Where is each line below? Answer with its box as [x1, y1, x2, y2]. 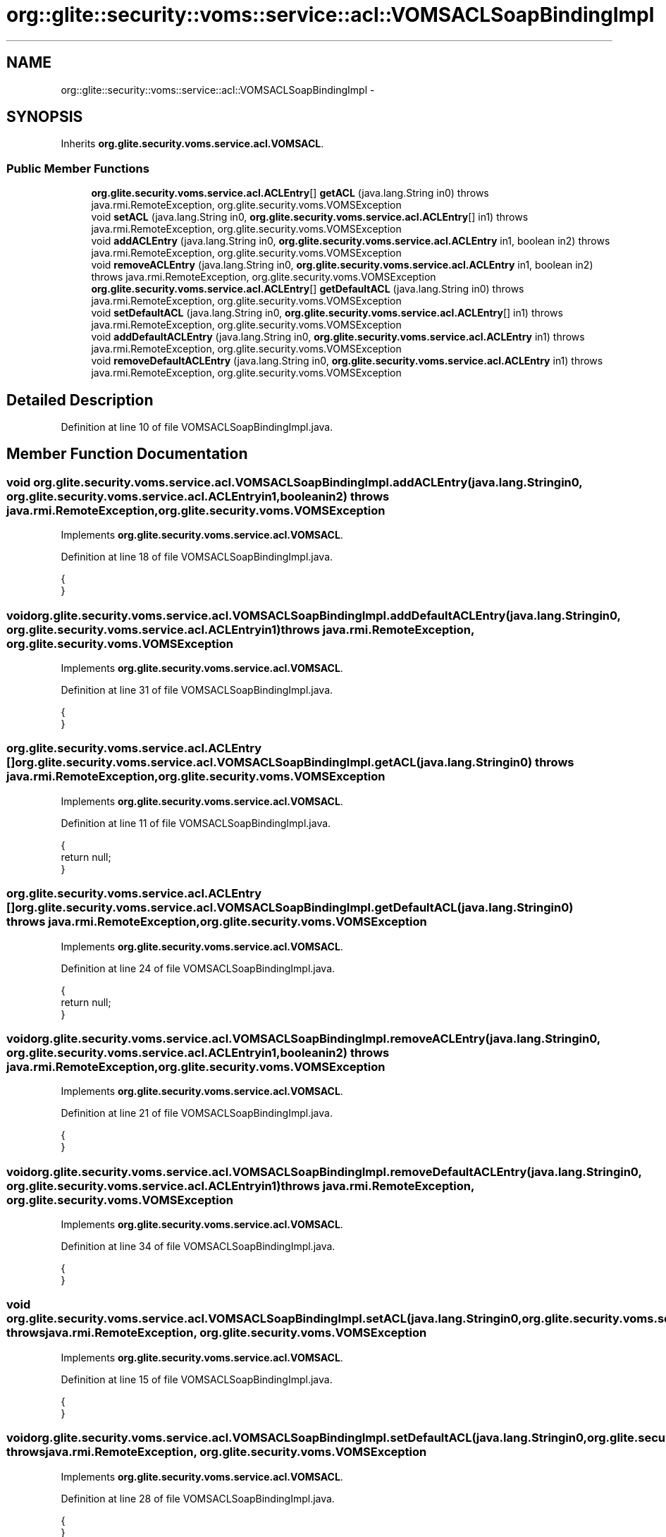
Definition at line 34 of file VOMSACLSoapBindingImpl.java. [61, 1240, 335, 1252]
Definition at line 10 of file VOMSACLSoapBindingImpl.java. [61, 421, 333, 434]
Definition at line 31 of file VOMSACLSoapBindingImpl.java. [61, 684, 333, 696]
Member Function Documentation [6, 445, 248, 463]
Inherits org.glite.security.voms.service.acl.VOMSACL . [61, 137, 324, 150]
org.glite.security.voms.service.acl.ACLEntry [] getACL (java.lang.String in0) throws [91, 187, 489, 200]
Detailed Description [6, 391, 154, 409]
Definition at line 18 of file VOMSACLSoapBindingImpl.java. [61, 551, 333, 563]
